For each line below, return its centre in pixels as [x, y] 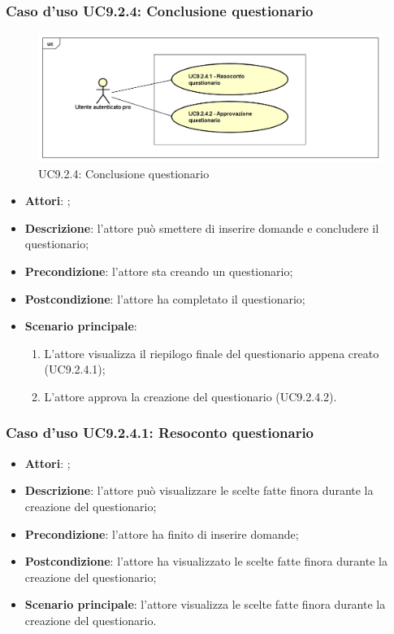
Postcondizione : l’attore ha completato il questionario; [165, 298]
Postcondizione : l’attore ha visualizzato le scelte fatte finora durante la [206, 561]
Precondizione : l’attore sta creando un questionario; [159, 271]
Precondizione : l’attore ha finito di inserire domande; [162, 533]
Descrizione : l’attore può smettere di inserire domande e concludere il [202, 227]
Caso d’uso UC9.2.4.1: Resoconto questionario [160, 433]
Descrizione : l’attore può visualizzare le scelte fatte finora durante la [199, 490]
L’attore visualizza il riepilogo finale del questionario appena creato [212, 353]
